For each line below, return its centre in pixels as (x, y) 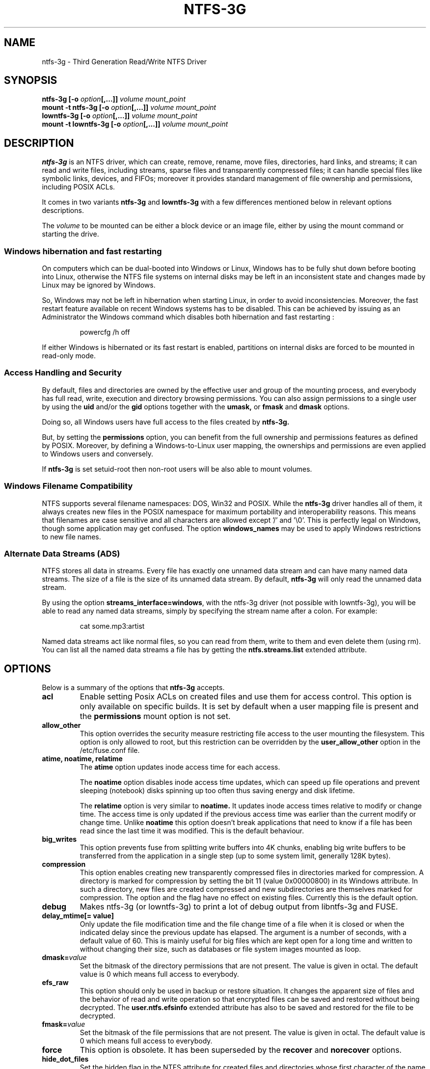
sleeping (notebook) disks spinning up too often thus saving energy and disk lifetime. (217, 791)
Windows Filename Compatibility (68, 486)
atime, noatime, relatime (82, 759)
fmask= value (64, 1024)
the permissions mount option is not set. (155, 716)
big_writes (59, 839)
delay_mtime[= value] (78, 916)
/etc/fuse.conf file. (110, 750)
